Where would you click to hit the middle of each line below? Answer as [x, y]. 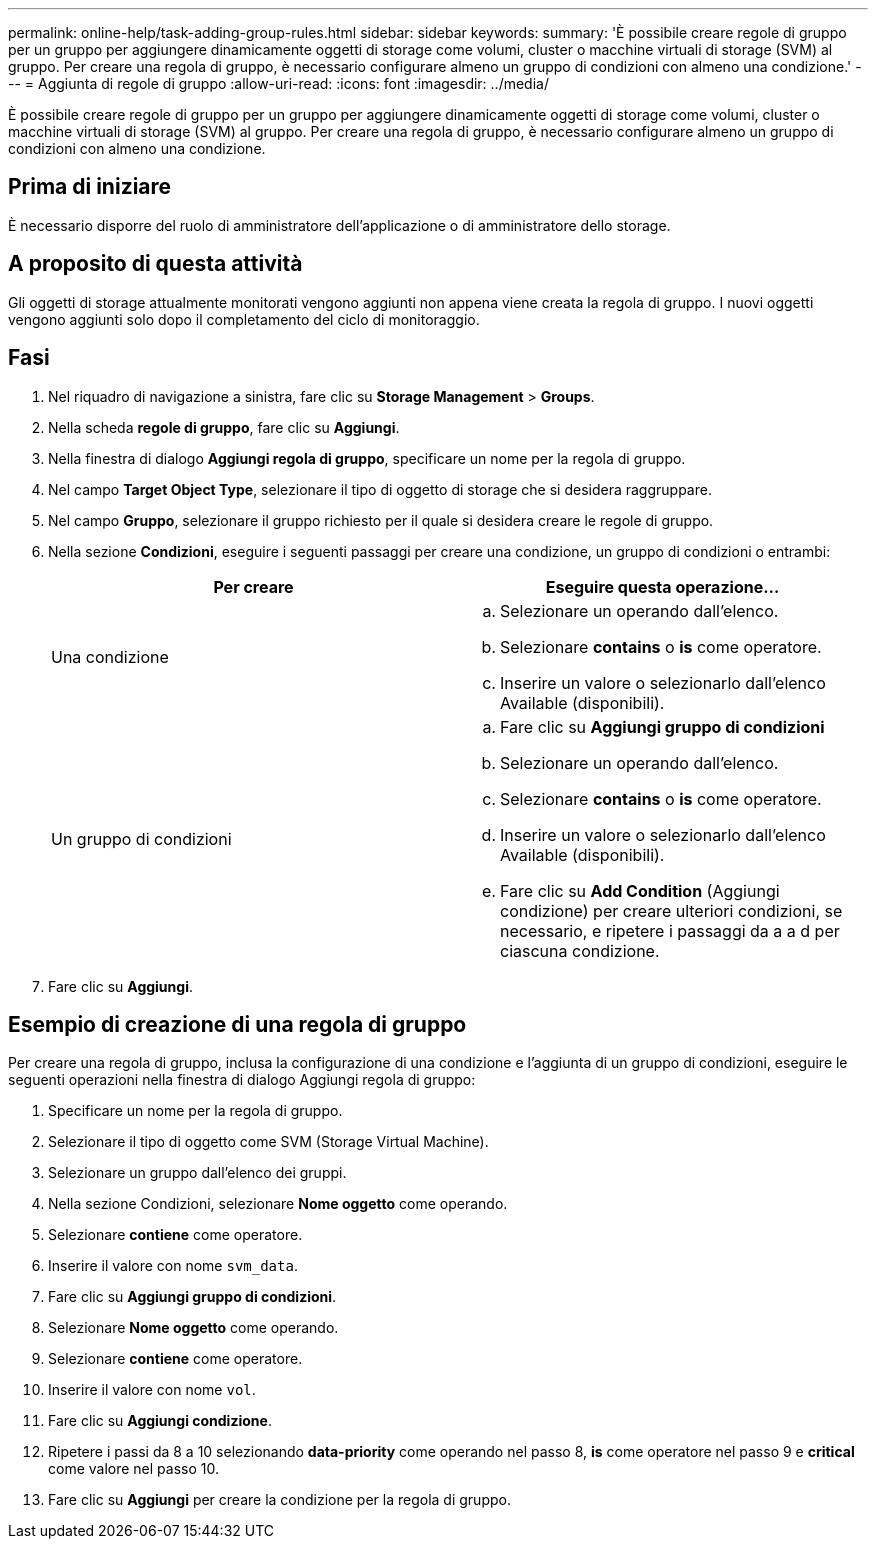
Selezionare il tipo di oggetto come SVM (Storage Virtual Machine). [268, 1142]
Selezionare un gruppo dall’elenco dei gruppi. [197, 1173]
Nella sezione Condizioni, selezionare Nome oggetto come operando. [278, 1204]
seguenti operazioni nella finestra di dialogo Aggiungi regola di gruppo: [242, 1080]
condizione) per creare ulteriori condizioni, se [671, 910]
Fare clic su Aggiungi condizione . [160, 1421]
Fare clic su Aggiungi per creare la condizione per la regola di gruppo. [279, 1500]
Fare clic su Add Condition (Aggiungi [640, 890]
